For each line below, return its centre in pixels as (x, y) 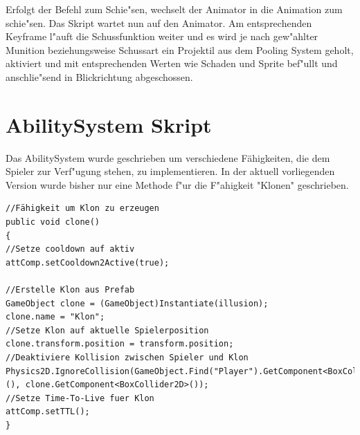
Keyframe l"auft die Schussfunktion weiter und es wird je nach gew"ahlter (162, 36)
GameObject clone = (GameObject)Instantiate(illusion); (137, 303)
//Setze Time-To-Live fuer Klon (80, 398)
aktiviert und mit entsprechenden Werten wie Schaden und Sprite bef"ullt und (172, 63)
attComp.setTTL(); (48, 412)
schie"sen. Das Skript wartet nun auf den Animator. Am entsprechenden (159, 22)
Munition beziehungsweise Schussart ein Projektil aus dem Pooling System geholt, (180, 49)
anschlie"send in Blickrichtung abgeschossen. (99, 76)
